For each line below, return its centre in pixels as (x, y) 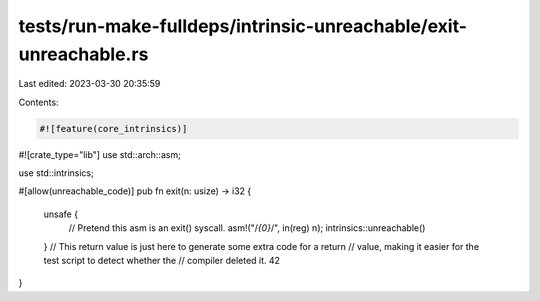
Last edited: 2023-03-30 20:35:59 (89, 84)
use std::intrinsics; (56, 173)
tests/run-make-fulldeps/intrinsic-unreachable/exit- (243, 26)
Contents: (38, 102)
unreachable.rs (83, 54)
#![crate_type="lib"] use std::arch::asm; (100, 154)
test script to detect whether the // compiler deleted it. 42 (161, 261)
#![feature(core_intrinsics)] (113, 128)
